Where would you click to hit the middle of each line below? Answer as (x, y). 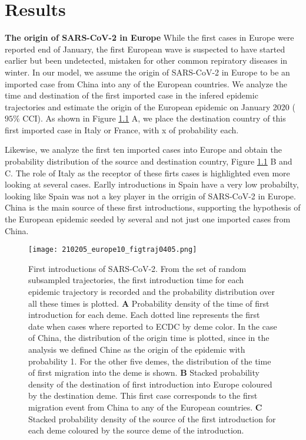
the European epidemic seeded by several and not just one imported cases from (148, 219)
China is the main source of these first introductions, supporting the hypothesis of (153, 207)
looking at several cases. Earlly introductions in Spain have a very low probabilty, (152, 184)
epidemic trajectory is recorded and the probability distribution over (152, 292)
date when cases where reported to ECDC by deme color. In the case (153, 326)
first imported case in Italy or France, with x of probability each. (122, 129)
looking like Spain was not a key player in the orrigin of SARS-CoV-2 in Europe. (150, 196)
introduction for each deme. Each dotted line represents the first (144, 315)
